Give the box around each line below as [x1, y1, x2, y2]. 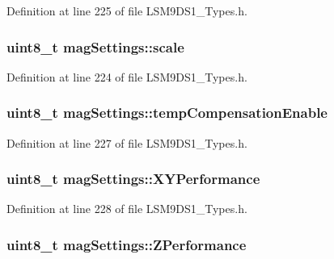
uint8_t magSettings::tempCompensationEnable [6, 102, 328, 123]
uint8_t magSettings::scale [6, 36, 184, 56]
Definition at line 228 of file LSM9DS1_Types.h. [6, 200, 247, 217]
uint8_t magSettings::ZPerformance [6, 234, 247, 254]
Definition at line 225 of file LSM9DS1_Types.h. [6, 2, 247, 19]
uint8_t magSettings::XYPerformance [6, 169, 260, 189]
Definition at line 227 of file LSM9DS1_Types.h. [6, 134, 247, 151]
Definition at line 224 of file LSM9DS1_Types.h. [6, 68, 247, 85]
